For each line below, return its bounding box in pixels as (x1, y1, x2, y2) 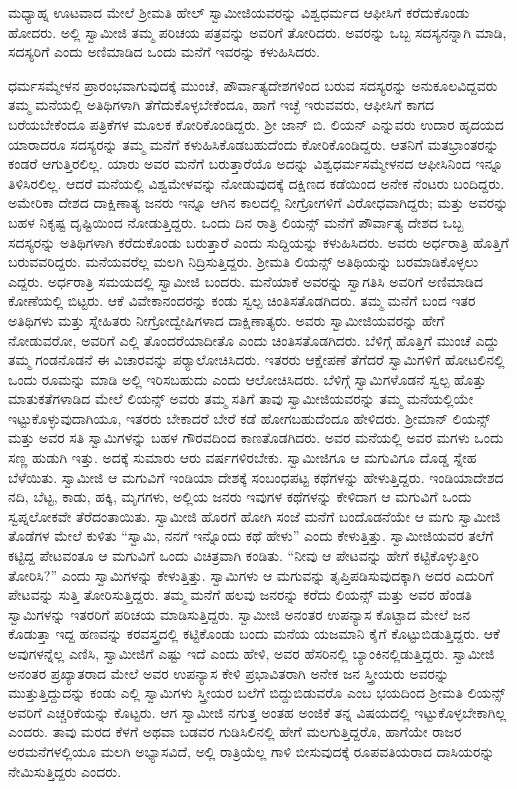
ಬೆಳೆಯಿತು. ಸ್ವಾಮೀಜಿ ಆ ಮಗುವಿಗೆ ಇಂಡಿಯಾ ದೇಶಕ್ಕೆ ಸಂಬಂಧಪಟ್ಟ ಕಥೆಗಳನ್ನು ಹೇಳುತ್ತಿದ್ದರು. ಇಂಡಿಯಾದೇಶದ (8, 466, 504, 487)
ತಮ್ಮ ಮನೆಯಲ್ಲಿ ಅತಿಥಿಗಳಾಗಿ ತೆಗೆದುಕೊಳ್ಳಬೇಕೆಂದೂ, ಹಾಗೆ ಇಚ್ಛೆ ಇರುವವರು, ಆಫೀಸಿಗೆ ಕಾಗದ (8, 94, 435, 115)
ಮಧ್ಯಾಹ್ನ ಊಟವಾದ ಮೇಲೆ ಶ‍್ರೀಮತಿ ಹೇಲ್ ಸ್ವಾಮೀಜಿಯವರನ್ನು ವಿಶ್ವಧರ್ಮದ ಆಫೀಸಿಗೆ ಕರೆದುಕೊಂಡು (8, 2, 470, 22)
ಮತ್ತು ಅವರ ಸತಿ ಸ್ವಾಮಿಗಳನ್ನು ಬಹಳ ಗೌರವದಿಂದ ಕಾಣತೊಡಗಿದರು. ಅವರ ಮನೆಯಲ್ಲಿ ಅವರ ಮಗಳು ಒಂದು (8, 427, 504, 448)
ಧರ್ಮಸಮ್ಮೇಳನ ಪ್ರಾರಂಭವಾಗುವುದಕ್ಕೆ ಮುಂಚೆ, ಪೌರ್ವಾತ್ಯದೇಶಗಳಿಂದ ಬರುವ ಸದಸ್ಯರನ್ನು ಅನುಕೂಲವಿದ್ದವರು (8, 74, 498, 95)
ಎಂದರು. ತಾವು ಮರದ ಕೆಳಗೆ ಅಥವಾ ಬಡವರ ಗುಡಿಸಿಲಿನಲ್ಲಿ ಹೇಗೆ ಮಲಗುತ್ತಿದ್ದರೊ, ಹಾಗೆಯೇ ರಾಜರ (8, 721, 462, 742)
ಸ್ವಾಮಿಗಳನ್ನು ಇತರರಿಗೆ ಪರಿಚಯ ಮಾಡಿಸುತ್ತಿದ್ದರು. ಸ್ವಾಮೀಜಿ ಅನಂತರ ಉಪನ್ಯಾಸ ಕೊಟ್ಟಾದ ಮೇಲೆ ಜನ (8, 603, 470, 624)
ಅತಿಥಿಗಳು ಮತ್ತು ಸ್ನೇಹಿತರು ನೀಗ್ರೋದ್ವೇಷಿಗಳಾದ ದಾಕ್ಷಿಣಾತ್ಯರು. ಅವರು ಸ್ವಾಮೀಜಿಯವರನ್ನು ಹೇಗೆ (8, 309, 445, 330)
